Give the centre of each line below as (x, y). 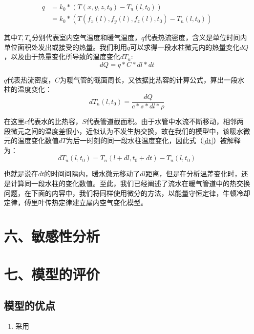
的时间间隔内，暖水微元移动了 (92, 174)
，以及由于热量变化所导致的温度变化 (62, 56)
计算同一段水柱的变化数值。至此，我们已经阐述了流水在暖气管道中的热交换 (130, 183)
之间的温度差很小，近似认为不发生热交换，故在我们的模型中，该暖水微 (137, 131)
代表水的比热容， (55, 121)
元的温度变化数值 (31, 140)
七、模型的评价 (52, 274)
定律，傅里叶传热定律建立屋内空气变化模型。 (76, 202)
